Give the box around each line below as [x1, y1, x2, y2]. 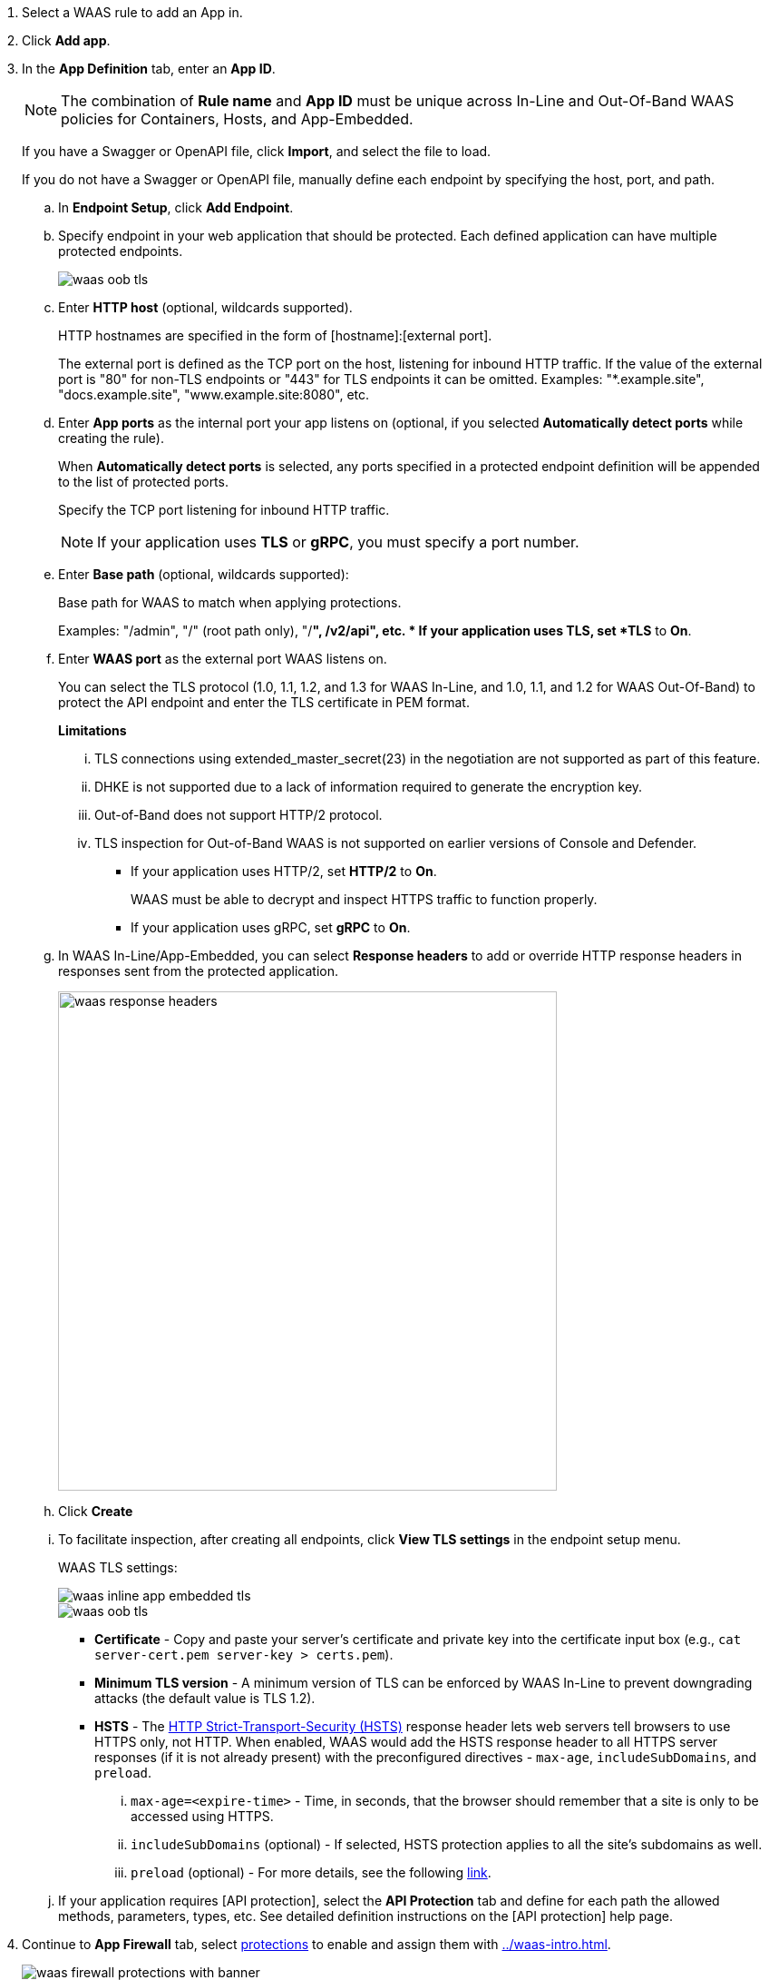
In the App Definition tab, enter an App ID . [22, 61, 276, 76]
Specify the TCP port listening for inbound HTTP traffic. [58, 502, 390, 517]
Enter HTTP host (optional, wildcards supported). [58, 300, 353, 315]
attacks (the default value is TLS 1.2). [94, 1690, 316, 1706]
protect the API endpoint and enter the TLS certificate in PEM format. [58, 694, 470, 710]
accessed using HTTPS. [131, 1808, 274, 1824]
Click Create [58, 1503, 133, 1519]
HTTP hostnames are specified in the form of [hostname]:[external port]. [58, 328, 492, 343]
